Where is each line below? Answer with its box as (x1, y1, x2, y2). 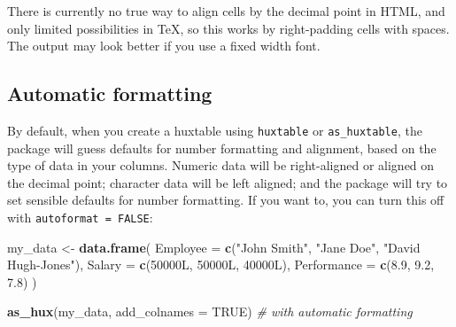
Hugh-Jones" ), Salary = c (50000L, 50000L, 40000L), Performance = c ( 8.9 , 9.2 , (7, 255, 435, 274)
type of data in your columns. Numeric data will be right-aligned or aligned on (7, 156, 435, 175)
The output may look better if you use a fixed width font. (7, 36, 321, 55)
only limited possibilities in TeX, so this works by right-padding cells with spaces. (7, 19, 450, 37)
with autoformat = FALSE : (7, 208, 153, 227)
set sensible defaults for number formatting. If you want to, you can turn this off (7, 191, 444, 209)
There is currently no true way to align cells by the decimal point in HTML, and (7, 2, 445, 19)
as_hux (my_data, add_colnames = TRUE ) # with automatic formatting (7, 302, 413, 321)
